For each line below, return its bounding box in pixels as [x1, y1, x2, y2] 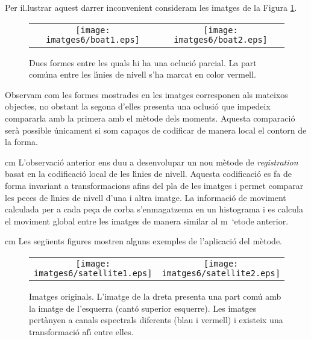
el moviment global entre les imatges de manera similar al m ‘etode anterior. [5, 214, 289, 227]
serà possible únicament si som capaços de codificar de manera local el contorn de [5, 123, 307, 136]
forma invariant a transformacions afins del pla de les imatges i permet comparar [5, 179, 304, 191]
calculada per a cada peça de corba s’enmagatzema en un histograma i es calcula [5, 203, 303, 215]
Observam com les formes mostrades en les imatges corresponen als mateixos [5, 88, 288, 100]
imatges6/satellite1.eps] [34, 268, 152, 278]
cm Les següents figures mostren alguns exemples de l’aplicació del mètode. [5, 235, 283, 247]
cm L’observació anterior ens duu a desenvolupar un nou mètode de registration [5, 155, 298, 168]
